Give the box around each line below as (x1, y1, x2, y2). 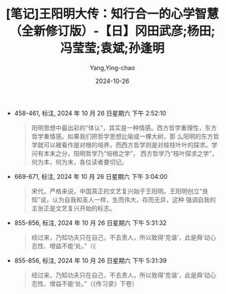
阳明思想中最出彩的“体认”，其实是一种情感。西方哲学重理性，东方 (31, 123, 217, 132)
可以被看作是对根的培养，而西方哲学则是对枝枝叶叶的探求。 (43, 140, 212, 149)
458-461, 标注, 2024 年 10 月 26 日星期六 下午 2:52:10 (14, 109, 166, 117)
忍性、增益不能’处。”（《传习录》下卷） (31, 279, 138, 288)
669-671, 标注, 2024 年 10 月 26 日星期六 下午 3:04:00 (14, 172, 168, 180)
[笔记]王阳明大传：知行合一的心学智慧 (5, 6, 219, 22)
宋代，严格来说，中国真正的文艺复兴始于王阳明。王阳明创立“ (31, 186, 203, 195)
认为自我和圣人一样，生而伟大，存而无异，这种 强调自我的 (51, 195, 216, 204)
